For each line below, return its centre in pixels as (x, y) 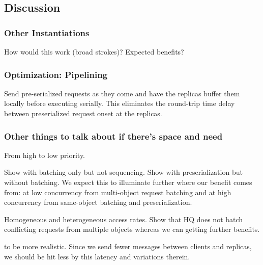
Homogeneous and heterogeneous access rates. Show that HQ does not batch (124, 219)
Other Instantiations (47, 32)
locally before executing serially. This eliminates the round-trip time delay (120, 103)
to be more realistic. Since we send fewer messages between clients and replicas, (128, 246)
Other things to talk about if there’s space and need (113, 136)
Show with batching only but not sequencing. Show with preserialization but (123, 172)
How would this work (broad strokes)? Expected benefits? (94, 51)
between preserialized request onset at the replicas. (83, 113)
